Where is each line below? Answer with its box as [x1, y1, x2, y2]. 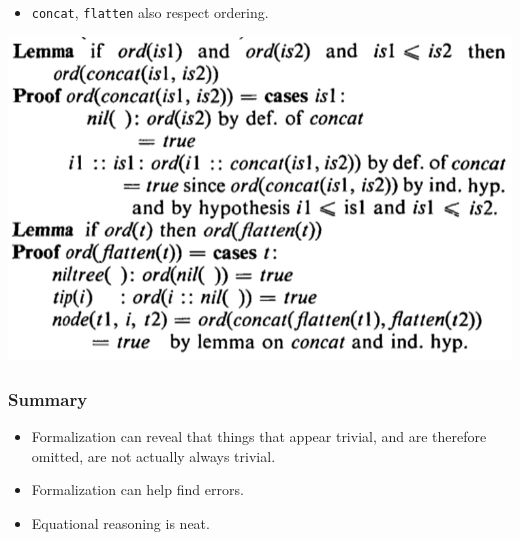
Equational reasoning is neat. [31, 513, 210, 534]
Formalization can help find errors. [31, 479, 244, 500]
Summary [8, 386, 88, 411]
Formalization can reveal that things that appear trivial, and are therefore [31, 426, 487, 447]
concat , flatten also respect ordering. [31, 2, 269, 22]
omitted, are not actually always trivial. [31, 445, 276, 466]
